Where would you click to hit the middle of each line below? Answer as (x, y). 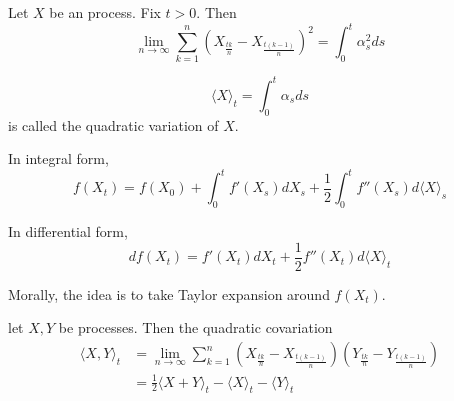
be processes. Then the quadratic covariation (195, 327)
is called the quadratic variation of (113, 124)
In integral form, (58, 158)
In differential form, (68, 231)
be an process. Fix (105, 12)
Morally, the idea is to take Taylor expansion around (169, 293)
